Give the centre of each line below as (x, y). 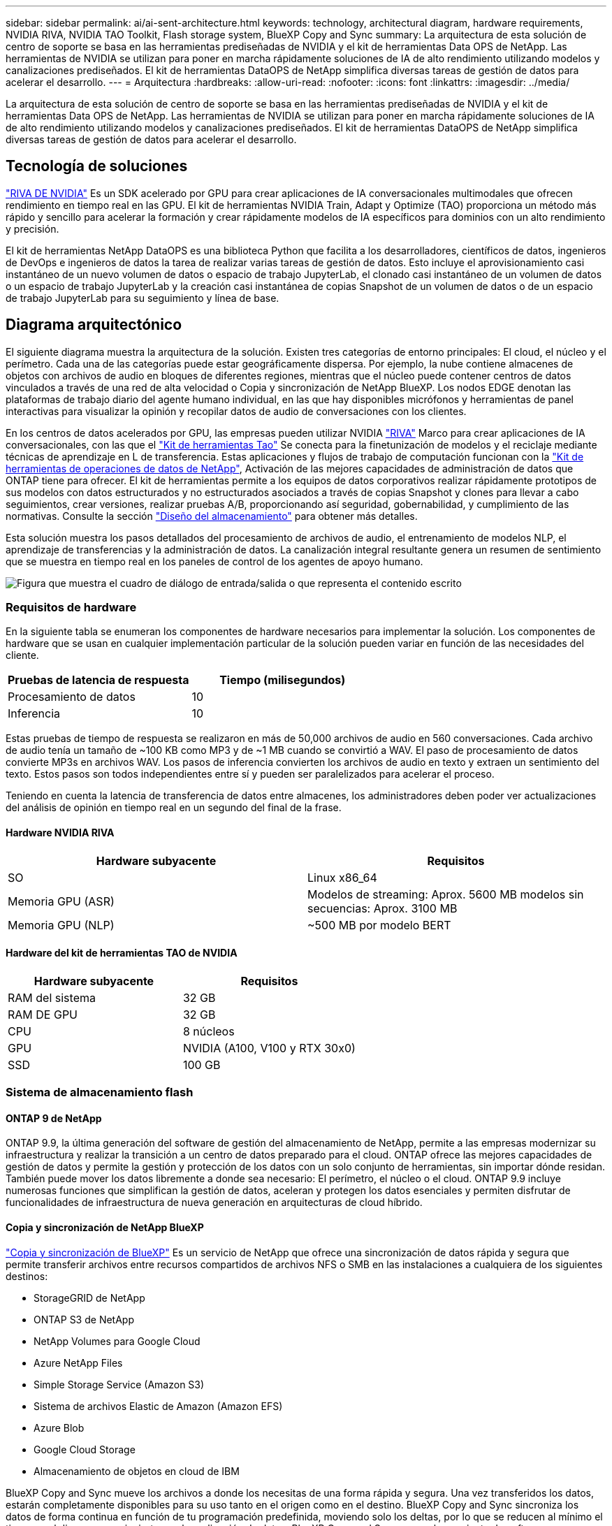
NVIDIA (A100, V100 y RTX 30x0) (269, 1048)
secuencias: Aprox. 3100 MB (382, 908)
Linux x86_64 (342, 877)
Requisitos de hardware (71, 608)
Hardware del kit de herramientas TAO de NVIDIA (122, 953)
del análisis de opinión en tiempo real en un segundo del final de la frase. (174, 808)
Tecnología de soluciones (97, 166)
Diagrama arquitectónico (94, 325)
